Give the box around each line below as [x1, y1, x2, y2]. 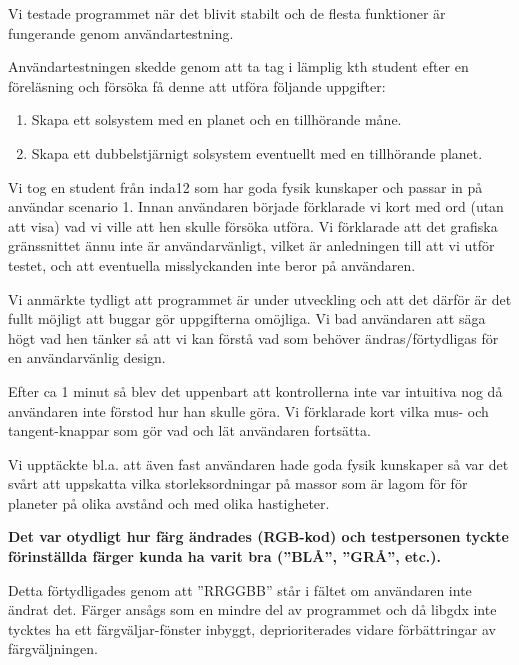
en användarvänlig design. [8, 347, 166, 368]
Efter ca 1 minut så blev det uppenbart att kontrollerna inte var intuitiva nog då [8, 380, 503, 401]
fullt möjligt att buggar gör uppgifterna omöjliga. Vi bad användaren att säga [8, 308, 486, 329]
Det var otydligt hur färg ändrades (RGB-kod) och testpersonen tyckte [8, 526, 509, 547]
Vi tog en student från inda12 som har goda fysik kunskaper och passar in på [8, 176, 483, 197]
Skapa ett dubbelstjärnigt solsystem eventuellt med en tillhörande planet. [31, 142, 483, 163]
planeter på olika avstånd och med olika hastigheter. [8, 492, 330, 513]
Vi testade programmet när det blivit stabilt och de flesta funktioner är [8, 3, 446, 23]
